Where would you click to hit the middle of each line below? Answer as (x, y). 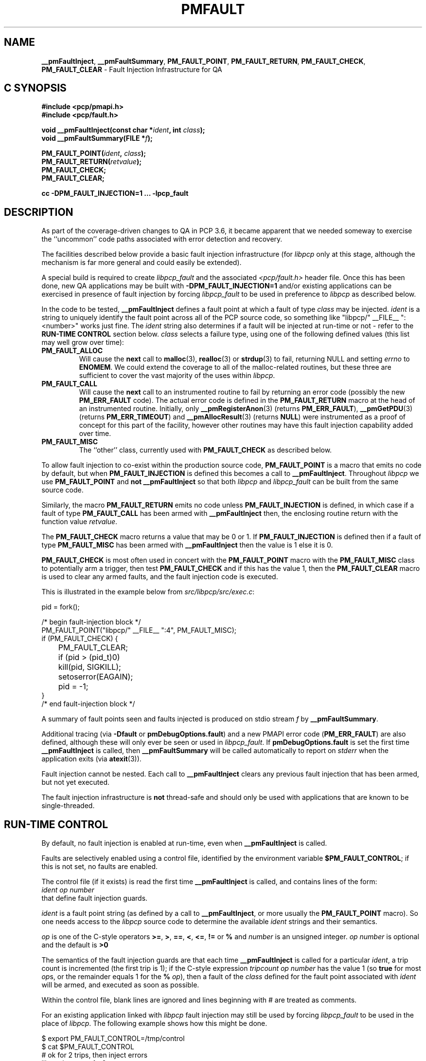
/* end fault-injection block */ (88, 704)
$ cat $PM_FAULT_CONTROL (88, 1047)
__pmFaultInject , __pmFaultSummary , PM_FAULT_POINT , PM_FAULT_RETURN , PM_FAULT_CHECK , (204, 61)
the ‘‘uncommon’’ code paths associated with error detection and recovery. (162, 239)
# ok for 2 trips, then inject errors (95, 1055)
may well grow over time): (83, 342)
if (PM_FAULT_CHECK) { (80, 639)
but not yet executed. (76, 782)
